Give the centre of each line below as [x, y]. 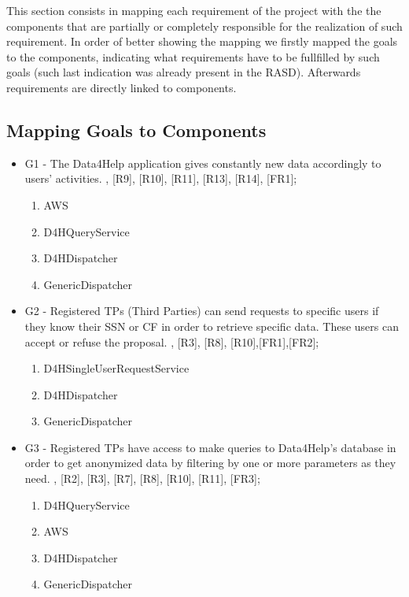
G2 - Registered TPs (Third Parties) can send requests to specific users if [202, 311]
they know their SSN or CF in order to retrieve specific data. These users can [212, 326]
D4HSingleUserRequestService [116, 368]
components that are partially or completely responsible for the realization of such [204, 26]
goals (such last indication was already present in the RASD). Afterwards [184, 72]
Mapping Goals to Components [136, 130]
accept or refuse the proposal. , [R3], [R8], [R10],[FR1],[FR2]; [172, 341]
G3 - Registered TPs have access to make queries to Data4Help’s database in [210, 447]
